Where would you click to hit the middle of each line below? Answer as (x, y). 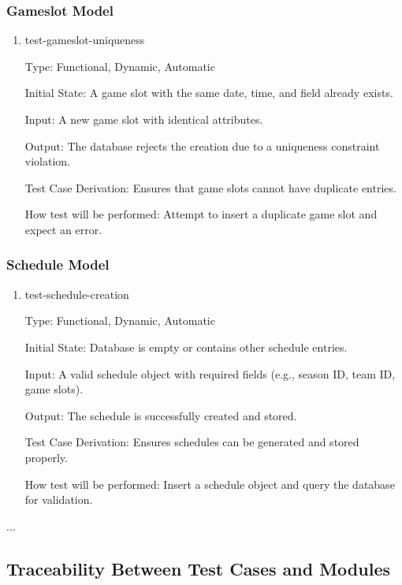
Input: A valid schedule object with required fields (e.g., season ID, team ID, (210, 373)
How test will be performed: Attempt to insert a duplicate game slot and (201, 214)
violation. (47, 161)
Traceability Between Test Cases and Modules (198, 568)
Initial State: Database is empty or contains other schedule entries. (186, 347)
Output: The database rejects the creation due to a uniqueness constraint (202, 145)
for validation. (59, 499)
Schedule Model (58, 265)
